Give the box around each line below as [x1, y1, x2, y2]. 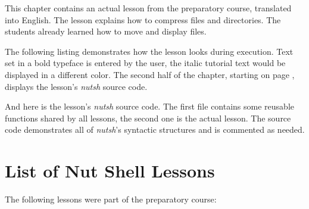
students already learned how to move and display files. [5, 25, 207, 38]
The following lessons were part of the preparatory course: [5, 193, 217, 205]
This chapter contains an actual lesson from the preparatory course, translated [5, 2, 292, 14]
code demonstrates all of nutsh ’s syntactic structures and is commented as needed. [5, 123, 305, 136]
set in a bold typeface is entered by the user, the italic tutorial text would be [5, 57, 286, 69]
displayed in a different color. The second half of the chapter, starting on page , [5, 68, 295, 80]
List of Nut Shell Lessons [5, 158, 215, 183]
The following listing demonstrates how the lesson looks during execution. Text [5, 45, 294, 57]
